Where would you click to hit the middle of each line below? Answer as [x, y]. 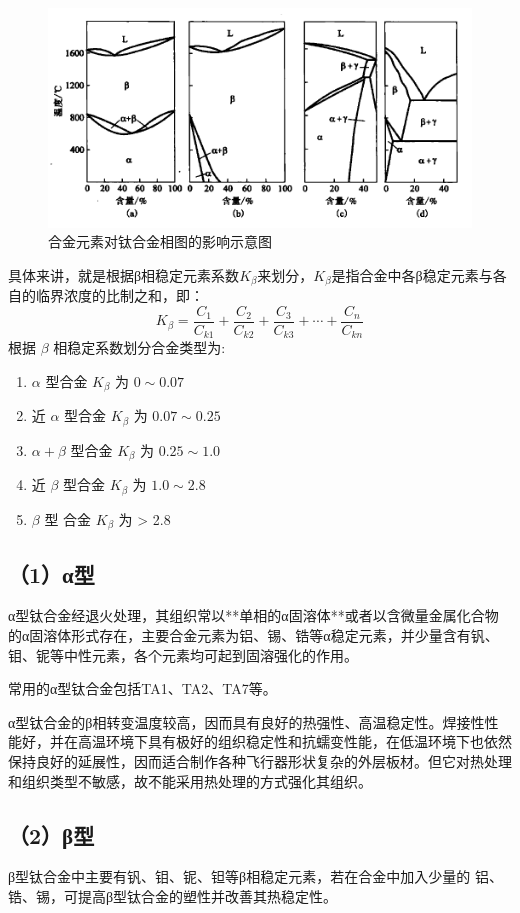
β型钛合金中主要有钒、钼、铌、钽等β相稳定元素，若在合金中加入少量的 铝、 [255, 876]
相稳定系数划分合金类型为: [139, 347]
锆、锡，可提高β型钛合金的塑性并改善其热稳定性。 [173, 896]
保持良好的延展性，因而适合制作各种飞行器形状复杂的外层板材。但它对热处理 [260, 761]
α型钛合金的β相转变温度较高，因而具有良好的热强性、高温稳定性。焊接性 [246, 721]
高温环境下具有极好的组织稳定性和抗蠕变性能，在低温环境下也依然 [294, 741]
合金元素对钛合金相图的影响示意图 [160, 241]
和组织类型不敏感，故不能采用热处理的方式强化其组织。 [190, 780]
